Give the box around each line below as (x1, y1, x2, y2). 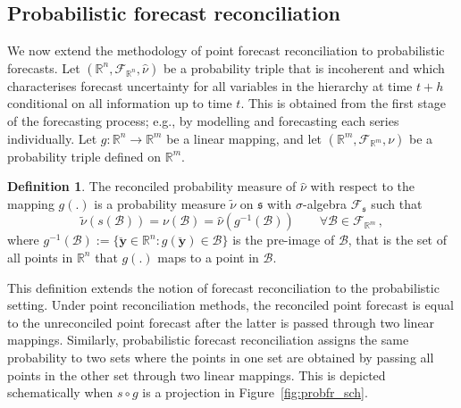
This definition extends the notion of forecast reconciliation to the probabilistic (7, 278, 440, 296)
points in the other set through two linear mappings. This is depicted (7, 365, 386, 384)
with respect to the (310, 177, 415, 196)
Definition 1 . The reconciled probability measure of (7, 177, 297, 196)
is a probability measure (94, 194, 226, 212)
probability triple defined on (7, 146, 162, 165)
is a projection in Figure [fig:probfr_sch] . (142, 383, 368, 402)
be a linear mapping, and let (166, 129, 323, 147)
